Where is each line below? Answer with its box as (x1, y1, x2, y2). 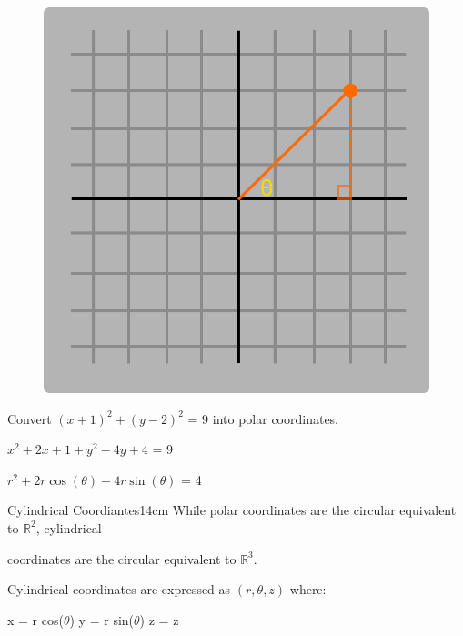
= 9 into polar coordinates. (187, 409, 339, 428)
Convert (7, 409, 52, 428)
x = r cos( (7, 610, 64, 629)
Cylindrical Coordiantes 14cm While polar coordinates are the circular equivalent (7, 500, 457, 520)
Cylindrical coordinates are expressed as (7, 580, 231, 599)
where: (289, 580, 327, 599)
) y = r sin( (69, 610, 135, 629)
